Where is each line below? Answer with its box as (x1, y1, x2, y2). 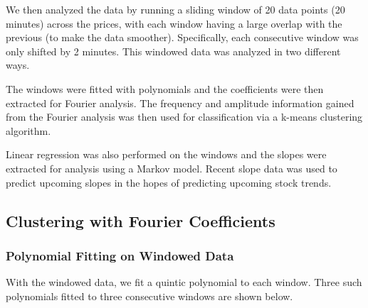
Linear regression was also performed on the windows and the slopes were (6, 147, 327, 162)
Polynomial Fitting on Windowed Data (6, 246, 234, 264)
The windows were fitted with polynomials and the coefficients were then (6, 81, 324, 96)
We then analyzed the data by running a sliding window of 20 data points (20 (6, 2, 345, 16)
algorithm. (6, 123, 51, 138)
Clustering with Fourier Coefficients (6, 209, 275, 231)
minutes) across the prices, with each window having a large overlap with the (6, 16, 342, 31)
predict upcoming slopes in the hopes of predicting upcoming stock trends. (6, 175, 332, 189)
